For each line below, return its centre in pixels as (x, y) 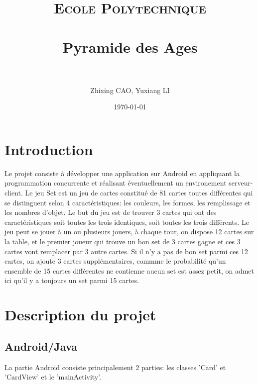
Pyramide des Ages (130, 47)
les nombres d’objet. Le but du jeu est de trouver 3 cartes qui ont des (111, 212)
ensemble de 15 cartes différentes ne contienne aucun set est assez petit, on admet (129, 270)
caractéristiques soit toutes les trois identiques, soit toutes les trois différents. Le (127, 222)
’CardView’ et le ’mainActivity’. (53, 377)
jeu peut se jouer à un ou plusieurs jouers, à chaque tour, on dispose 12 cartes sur (129, 232)
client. (14, 192)
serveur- (241, 183)
